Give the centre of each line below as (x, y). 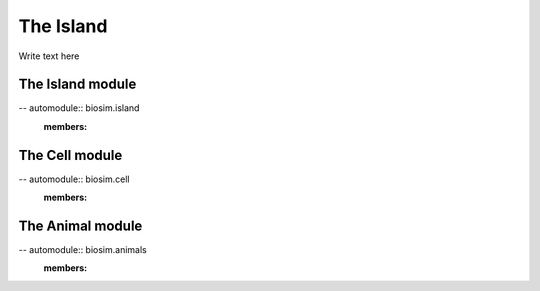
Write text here (49, 56)
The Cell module (70, 155)
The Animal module (80, 225)
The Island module (77, 84)
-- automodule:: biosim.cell (74, 179)
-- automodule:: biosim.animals (82, 250)
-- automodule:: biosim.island (79, 108)
